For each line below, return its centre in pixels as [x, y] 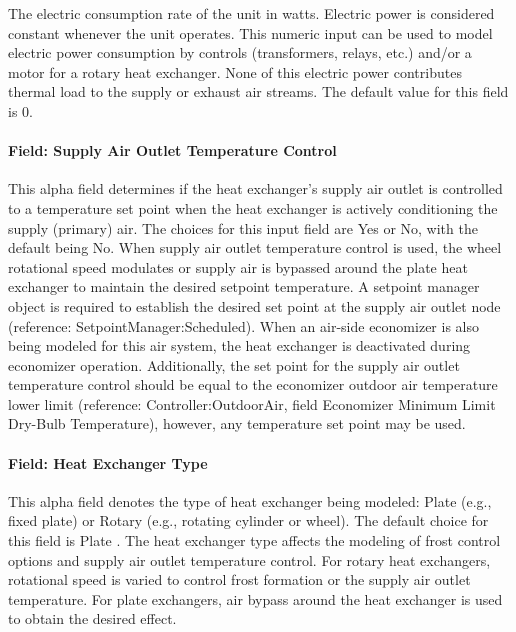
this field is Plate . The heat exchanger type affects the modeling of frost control [254, 540]
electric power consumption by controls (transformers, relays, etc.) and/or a [240, 52]
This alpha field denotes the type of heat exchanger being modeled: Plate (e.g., [250, 500]
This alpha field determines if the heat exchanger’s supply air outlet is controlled [255, 188]
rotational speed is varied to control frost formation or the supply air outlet [239, 579]
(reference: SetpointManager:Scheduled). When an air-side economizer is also [243, 325]
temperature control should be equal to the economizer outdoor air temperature [253, 384]
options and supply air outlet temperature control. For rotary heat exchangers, [249, 559]
